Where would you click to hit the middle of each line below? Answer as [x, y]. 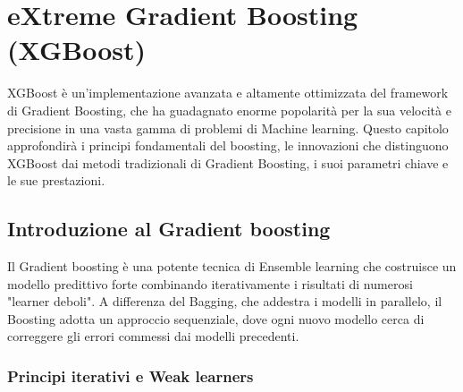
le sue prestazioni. [56, 180]
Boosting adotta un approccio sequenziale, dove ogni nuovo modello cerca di [216, 318]
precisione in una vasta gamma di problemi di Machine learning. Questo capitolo [228, 128]
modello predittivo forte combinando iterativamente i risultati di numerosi [210, 283]
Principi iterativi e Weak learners [130, 375]
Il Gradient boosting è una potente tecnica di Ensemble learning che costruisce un [232, 266]
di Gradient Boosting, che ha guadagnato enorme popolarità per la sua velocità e [229, 110]
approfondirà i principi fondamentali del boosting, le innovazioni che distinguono [228, 145]
